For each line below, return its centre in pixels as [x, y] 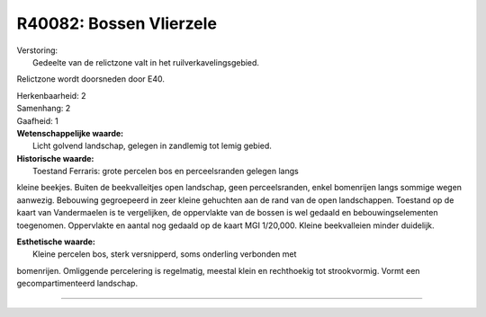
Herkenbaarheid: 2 [51, 95]
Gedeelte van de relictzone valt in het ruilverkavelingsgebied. [146, 62]
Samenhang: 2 [44, 109]
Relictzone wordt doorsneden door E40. [91, 79]
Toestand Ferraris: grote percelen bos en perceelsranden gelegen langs [166, 172]
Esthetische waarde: [56, 242]
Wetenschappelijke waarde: [70, 133]
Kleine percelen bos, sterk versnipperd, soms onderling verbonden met [165, 254]
